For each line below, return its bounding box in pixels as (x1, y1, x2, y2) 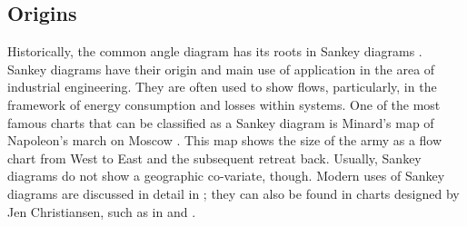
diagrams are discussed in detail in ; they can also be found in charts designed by (7, 183, 460, 202)
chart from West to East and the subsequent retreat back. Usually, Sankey (7, 148, 422, 167)
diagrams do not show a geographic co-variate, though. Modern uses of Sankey (7, 166, 445, 185)
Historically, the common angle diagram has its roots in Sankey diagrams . (7, 42, 422, 61)
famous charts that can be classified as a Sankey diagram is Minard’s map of (7, 113, 434, 132)
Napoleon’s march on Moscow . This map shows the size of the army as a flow (7, 131, 442, 150)
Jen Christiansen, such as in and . (7, 202, 196, 221)
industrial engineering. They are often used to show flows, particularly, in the (7, 77, 437, 96)
